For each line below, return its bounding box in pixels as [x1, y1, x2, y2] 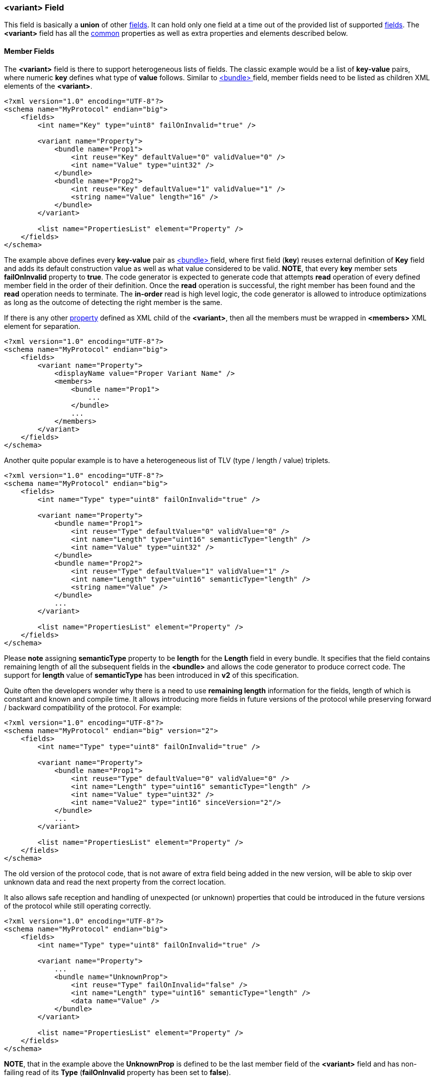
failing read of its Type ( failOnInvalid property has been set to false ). [4, 1068, 231, 1077]
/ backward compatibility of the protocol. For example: [4, 703, 182, 712]
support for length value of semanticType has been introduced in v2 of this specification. [4, 670, 299, 679]
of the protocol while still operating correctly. [4, 901, 151, 910]
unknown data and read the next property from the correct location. [4, 877, 226, 886]
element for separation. [4, 321, 81, 330]
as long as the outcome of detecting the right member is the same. [4, 298, 222, 307]
